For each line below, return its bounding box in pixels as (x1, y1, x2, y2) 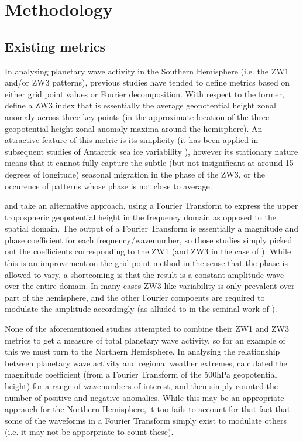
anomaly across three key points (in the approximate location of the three (5, 110, 270, 123)
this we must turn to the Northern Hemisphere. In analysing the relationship (5, 345, 280, 358)
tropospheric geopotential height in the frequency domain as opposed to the (5, 210, 276, 223)
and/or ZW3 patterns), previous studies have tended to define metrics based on (5, 76, 290, 89)
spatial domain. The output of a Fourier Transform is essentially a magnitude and (5, 222, 299, 234)
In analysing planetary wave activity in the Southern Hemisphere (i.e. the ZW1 (5, 64, 289, 77)
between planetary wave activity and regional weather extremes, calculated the (5, 356, 287, 369)
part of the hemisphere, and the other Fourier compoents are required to (5, 291, 265, 303)
